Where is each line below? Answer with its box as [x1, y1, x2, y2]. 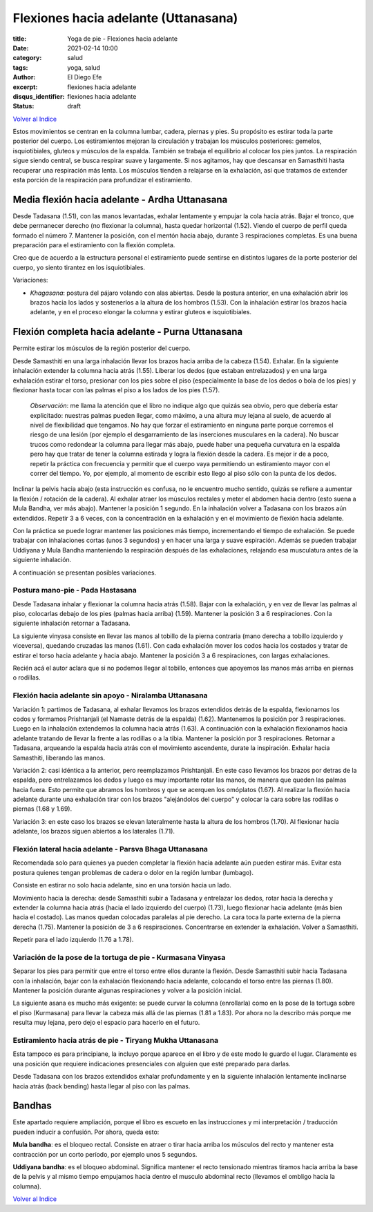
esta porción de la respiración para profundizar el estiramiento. [12, 176, 193, 184]
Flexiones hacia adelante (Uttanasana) [12, 10, 238, 26]
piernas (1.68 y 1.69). [12, 805, 73, 813]
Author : [12, 73, 36, 81]
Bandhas [12, 1100, 52, 1112]
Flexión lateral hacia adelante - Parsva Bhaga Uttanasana [12, 845, 209, 854]
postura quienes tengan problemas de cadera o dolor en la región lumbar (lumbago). [12, 868, 254, 876]
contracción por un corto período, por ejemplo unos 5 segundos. [12, 1150, 198, 1158]
